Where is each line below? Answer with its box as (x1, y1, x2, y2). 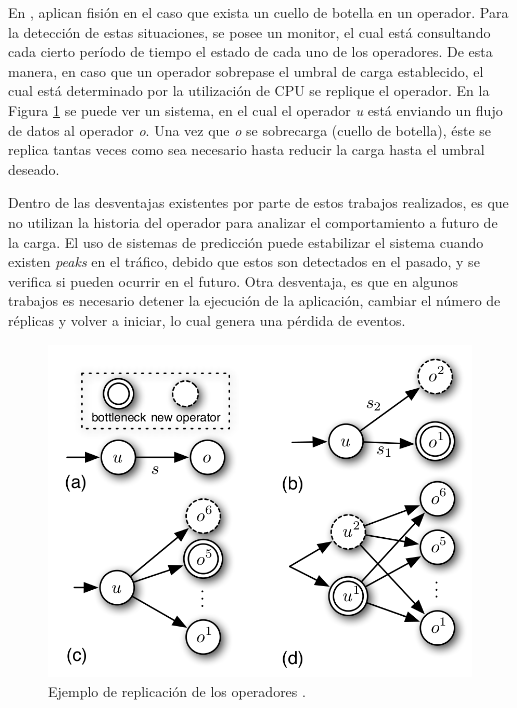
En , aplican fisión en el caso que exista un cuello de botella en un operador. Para (8, 2, 509, 22)
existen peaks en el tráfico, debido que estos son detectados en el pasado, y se (8, 251, 480, 272)
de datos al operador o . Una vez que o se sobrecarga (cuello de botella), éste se (8, 119, 492, 140)
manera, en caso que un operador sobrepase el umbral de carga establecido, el (8, 60, 484, 81)
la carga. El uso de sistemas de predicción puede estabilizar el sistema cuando (8, 231, 484, 252)
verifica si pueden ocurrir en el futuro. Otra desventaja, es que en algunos (8, 270, 459, 291)
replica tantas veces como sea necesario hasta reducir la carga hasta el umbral (8, 139, 485, 160)
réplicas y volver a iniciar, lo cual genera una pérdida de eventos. (8, 309, 406, 330)
